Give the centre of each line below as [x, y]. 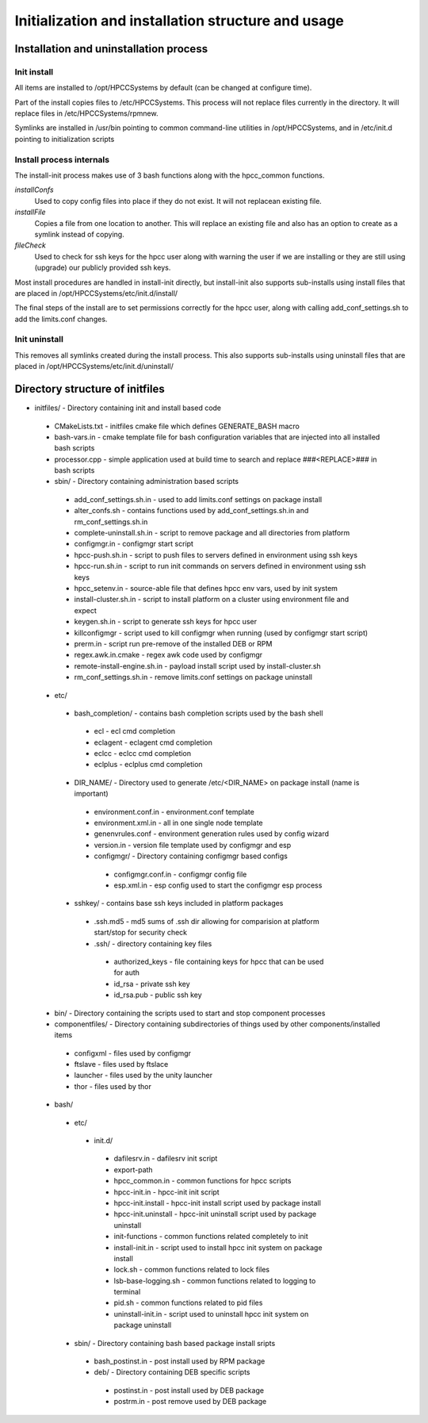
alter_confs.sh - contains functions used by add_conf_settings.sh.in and [191, 511]
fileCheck [31, 245]
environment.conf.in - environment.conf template [174, 811]
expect [85, 610]
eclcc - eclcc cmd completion [143, 754]
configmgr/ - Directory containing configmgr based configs [191, 856]
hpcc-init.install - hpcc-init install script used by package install [217, 1202]
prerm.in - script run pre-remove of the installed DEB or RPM [173, 643]
